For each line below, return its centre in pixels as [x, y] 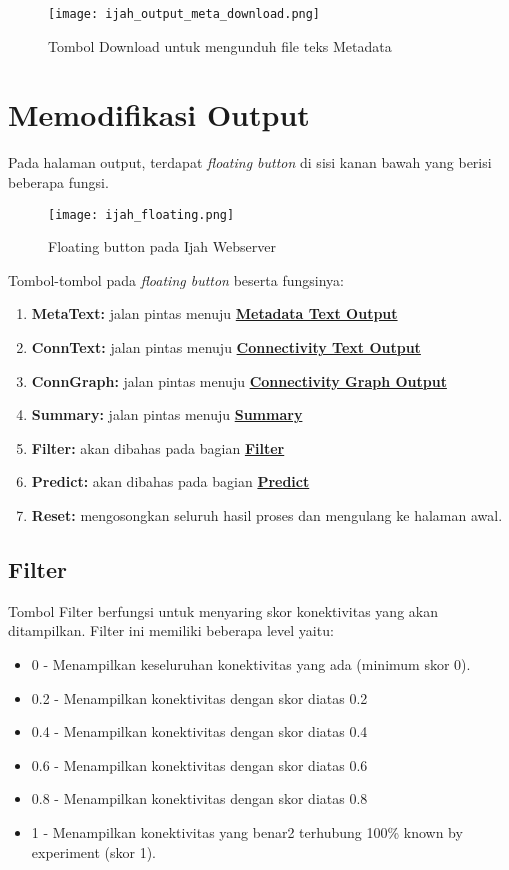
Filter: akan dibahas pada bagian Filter [158, 447]
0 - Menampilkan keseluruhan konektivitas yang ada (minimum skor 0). [251, 663]
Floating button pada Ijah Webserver [162, 246]
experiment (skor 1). [94, 851]
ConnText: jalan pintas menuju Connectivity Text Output [226, 347]
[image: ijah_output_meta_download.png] [184, 14]
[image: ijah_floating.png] [141, 214]
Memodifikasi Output [159, 114]
